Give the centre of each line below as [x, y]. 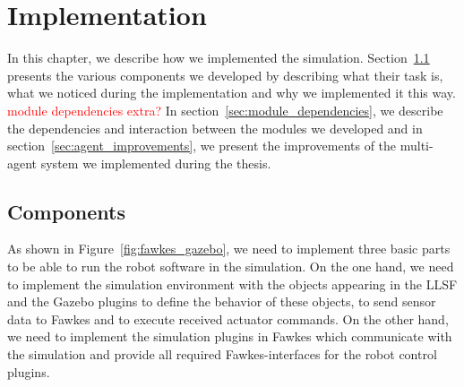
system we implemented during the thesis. [156, 163]
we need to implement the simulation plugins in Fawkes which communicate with [230, 336]
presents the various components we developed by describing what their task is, [225, 75]
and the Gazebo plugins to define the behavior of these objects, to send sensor [222, 301]
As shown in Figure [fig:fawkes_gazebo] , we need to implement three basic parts [229, 249]
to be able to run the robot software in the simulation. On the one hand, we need [231, 267]
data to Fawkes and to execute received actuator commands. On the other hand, [228, 318]
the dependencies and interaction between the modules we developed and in [215, 128]
